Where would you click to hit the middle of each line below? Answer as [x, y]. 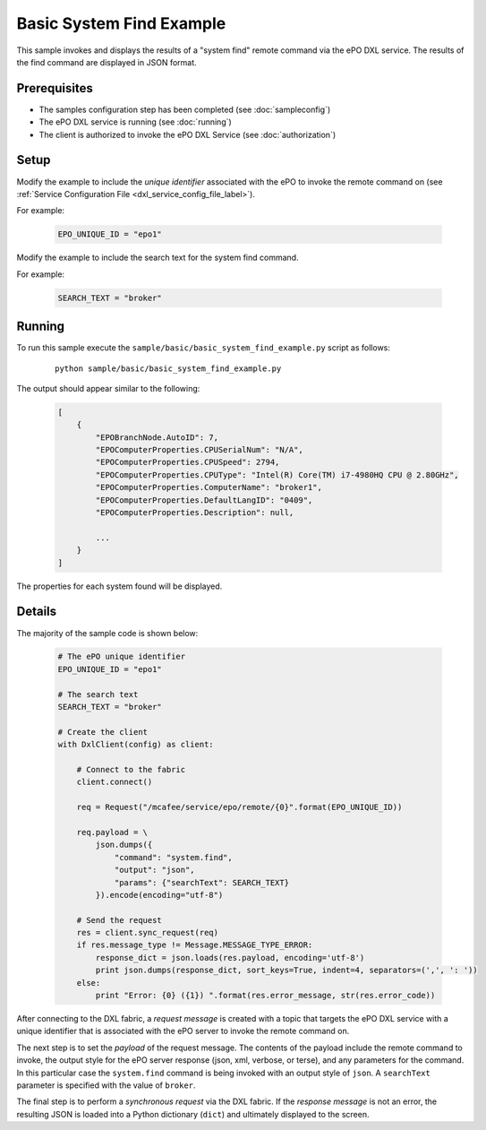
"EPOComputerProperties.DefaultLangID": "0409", [204, 500]
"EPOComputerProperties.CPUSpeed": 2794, [188, 462]
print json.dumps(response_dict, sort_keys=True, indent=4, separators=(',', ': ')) [286, 970]
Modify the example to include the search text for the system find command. [158, 258]
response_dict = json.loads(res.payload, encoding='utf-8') [230, 957]
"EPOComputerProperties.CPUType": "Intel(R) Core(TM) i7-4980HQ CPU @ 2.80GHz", [277, 474]
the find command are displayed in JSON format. [107, 62]
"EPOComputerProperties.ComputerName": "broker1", [209, 487]
